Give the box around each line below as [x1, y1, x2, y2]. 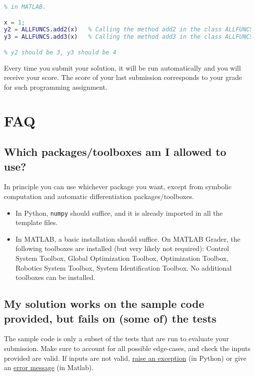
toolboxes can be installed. [15, 272, 96, 282]
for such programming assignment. [4, 81, 107, 92]
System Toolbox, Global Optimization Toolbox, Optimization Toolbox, [15, 253, 229, 263]
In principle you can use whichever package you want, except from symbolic [4, 181, 232, 192]
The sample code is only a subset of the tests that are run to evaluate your [4, 333, 229, 344]
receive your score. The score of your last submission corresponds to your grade [4, 72, 242, 82]
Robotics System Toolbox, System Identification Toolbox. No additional [15, 262, 232, 273]
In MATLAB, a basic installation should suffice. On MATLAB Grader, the [15, 233, 241, 244]
